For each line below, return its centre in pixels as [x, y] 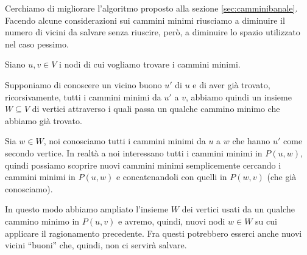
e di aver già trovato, [231, 84]
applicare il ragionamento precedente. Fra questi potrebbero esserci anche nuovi [153, 233]
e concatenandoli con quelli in [171, 177]
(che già [282, 177]
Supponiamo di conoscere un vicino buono [83, 84]
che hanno [251, 141]
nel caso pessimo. [37, 44]
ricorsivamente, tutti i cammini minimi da [83, 96]
